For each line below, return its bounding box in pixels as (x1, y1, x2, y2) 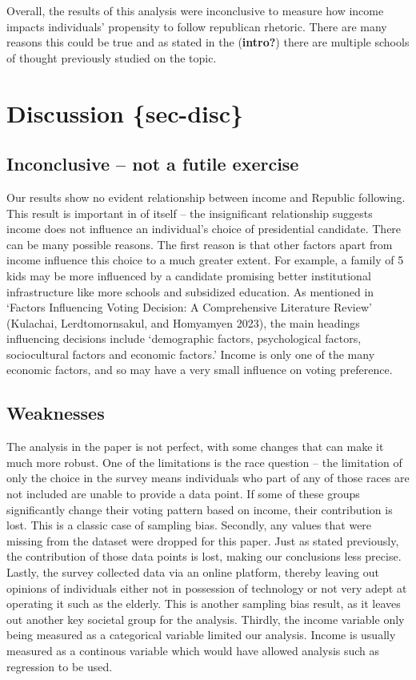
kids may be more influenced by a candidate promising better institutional (6, 267, 371, 284)
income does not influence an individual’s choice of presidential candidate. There (6, 220, 402, 237)
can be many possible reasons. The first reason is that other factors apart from (6, 235, 393, 252)
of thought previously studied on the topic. (6, 49, 217, 66)
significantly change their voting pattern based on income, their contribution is (6, 501, 393, 517)
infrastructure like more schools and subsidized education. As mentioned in (6, 283, 374, 300)
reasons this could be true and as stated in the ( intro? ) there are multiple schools (6, 34, 410, 50)
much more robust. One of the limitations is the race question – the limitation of (6, 453, 402, 470)
